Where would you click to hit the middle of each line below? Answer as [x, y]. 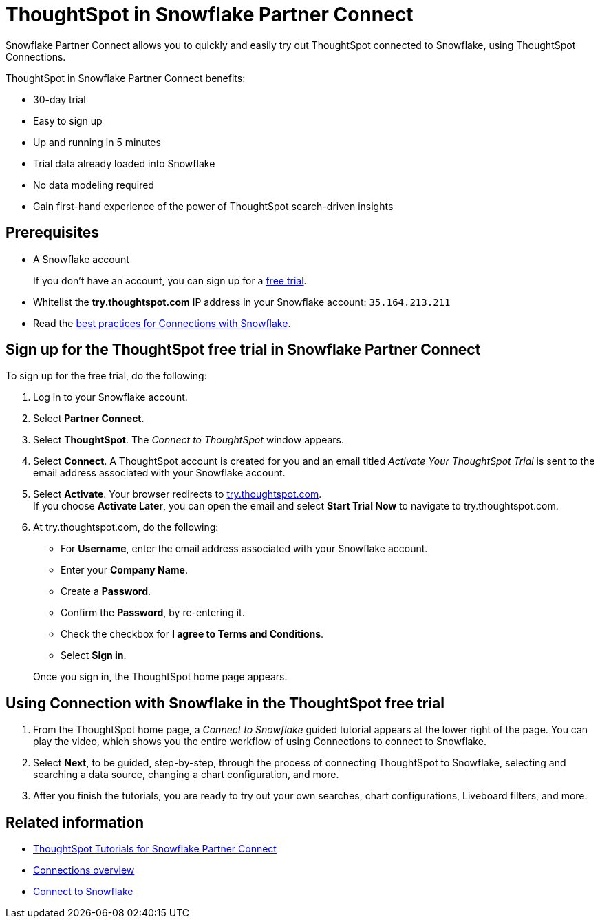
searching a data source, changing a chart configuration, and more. [186, 775]
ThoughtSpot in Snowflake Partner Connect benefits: [126, 78]
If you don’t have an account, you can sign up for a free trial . [170, 280]
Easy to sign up [68, 120]
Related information [75, 822]
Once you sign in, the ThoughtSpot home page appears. [160, 677]
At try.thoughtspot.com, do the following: [126, 527]
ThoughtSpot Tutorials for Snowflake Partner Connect [155, 849]
